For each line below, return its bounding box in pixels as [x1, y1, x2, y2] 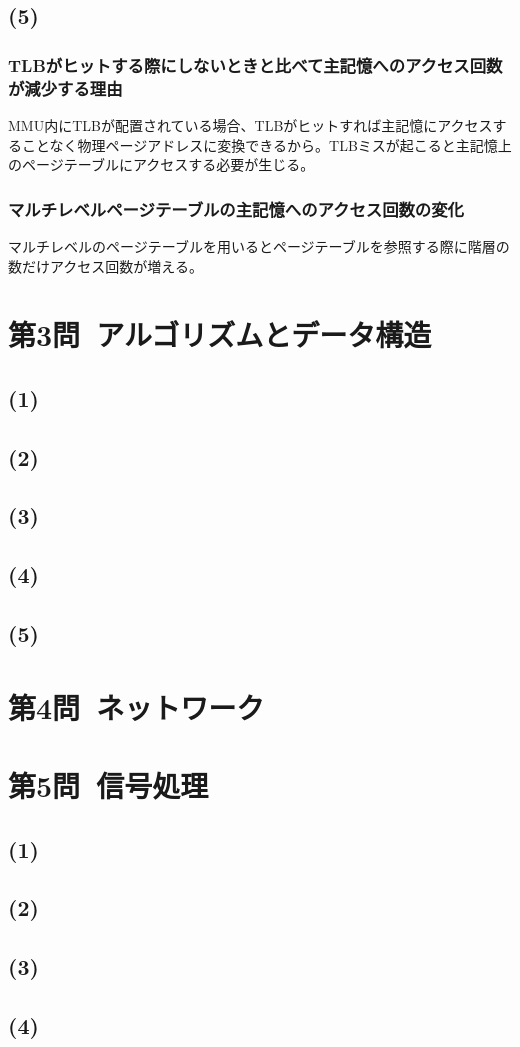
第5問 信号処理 [8, 764, 209, 805]
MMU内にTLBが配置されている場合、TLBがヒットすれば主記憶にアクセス [8, 114, 493, 135]
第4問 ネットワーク [8, 686, 265, 727]
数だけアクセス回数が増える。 [8, 255, 203, 276]
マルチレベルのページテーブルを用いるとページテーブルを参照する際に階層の [8, 235, 510, 256]
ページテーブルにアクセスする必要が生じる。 [21, 154, 315, 175]
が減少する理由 [8, 75, 123, 100]
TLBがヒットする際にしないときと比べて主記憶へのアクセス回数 [8, 52, 503, 77]
